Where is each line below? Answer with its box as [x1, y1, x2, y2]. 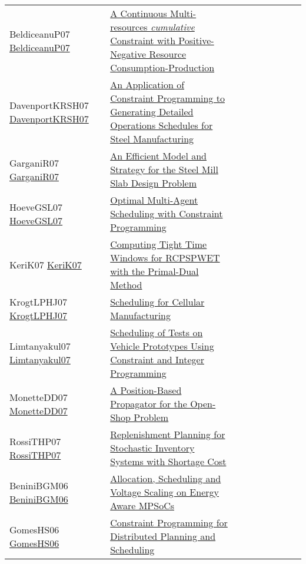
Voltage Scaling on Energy [110, 485, 219, 499]
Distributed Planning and [110, 529, 216, 543]
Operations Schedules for [110, 118, 213, 132]
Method [110, 278, 142, 291]
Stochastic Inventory [110, 441, 195, 454]
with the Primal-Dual [110, 264, 199, 278]
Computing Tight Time [110, 237, 207, 251]
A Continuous [110, 6, 167, 20]
